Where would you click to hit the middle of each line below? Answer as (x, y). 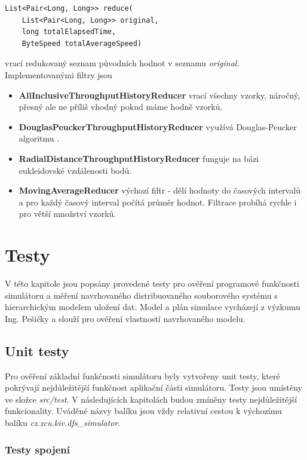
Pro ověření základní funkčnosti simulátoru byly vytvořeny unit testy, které (142, 375)
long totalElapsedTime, (69, 32)
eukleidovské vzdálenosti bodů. (75, 170)
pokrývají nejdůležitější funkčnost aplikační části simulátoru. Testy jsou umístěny (154, 387)
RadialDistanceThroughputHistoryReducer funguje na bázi (139, 158)
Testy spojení (37, 449)
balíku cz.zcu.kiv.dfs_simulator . (63, 422)
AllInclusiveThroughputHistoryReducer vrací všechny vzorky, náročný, (159, 95)
